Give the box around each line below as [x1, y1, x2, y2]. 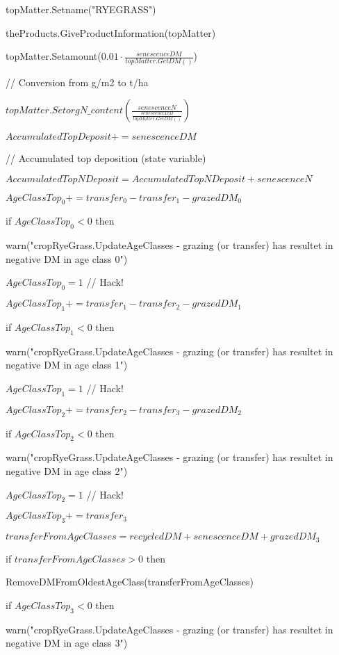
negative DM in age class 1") [6, 357, 128, 372]
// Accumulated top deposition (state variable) [6, 151, 206, 165]
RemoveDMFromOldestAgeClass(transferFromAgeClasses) [6, 574, 254, 589]
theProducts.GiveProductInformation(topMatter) [6, 25, 216, 40]
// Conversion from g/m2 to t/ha [6, 74, 149, 89]
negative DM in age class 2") [6, 464, 128, 478]
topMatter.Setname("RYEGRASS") [6, 2, 156, 16]
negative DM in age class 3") [6, 636, 128, 650]
